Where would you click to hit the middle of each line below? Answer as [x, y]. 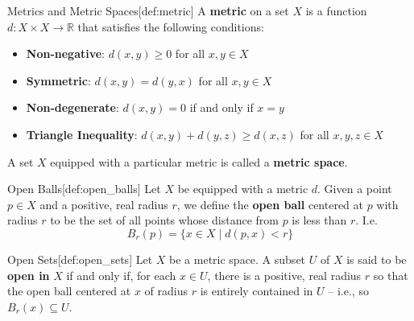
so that [391, 275]
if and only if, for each [121, 275]
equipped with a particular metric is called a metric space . [199, 161]
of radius [166, 291]
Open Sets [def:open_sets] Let [80, 259]
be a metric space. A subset [238, 259]
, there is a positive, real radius [284, 275]
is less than [319, 220]
